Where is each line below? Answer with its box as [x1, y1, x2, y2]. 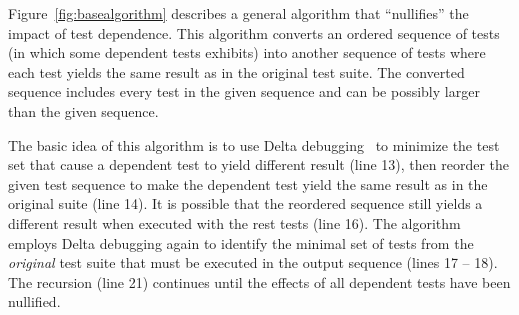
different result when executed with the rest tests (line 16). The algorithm [8, 212, 461, 233]
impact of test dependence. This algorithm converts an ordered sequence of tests [8, 22, 500, 43]
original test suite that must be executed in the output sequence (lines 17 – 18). [8, 252, 498, 273]
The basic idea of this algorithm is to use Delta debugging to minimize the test [8, 134, 500, 155]
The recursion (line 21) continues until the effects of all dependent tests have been [8, 271, 511, 292]
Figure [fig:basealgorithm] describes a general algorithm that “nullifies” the [8, 3, 469, 23]
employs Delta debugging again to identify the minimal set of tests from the [8, 232, 474, 253]
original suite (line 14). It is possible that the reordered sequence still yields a [8, 193, 483, 214]
